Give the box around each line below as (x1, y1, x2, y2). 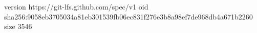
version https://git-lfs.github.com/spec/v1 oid (4, 1, 148, 11)
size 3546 (4, 21, 32, 31)
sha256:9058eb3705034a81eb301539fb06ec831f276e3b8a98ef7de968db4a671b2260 (4, 11, 253, 21)
